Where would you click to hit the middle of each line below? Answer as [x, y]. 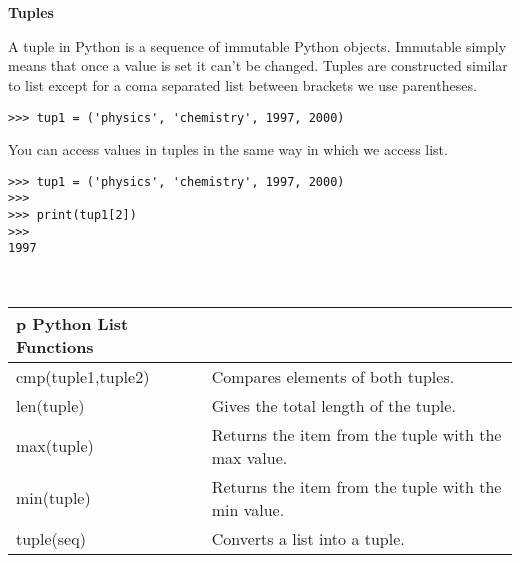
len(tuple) [50, 405]
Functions [55, 346]
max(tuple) [55, 446]
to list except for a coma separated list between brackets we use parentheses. [242, 84]
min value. [248, 509]
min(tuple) [53, 498]
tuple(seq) [51, 538]
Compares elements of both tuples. [333, 376]
